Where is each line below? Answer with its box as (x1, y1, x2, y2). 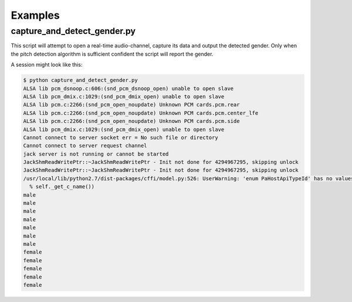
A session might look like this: (11, 61, 83, 68)
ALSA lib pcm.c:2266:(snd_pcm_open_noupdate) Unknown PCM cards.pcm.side (23, 118, 240, 125)
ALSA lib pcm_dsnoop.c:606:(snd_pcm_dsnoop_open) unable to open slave (23, 85, 234, 92)
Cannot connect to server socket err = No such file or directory (23, 134, 218, 140)
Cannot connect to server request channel (23, 142, 147, 149)
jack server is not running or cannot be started (23, 150, 169, 157)
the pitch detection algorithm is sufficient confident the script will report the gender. (11, 50, 214, 57)
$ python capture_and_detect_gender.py (23, 77, 138, 84)
